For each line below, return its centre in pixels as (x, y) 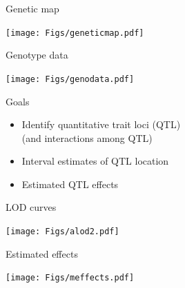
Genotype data (37, 55)
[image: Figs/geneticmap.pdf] (75, 33)
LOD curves (31, 207)
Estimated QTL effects (70, 184)
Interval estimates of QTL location (95, 161)
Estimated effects (42, 253)
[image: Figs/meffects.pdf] (70, 278)
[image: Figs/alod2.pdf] (62, 232)
